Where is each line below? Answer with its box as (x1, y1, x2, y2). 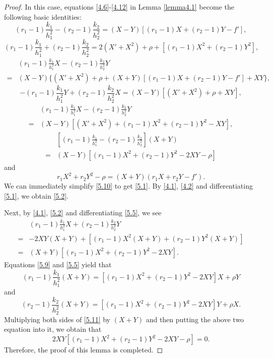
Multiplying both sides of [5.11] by (4, 314, 110, 324)
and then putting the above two (146, 314, 244, 324)
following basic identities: (4, 11, 82, 22)
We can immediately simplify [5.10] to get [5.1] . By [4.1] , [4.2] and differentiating (4, 181, 253, 191)
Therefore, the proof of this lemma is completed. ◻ (4, 344, 163, 355)
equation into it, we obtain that (4, 324, 102, 334)
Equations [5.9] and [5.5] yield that (4, 259, 112, 269)
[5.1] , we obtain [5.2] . (4, 190, 69, 201)
